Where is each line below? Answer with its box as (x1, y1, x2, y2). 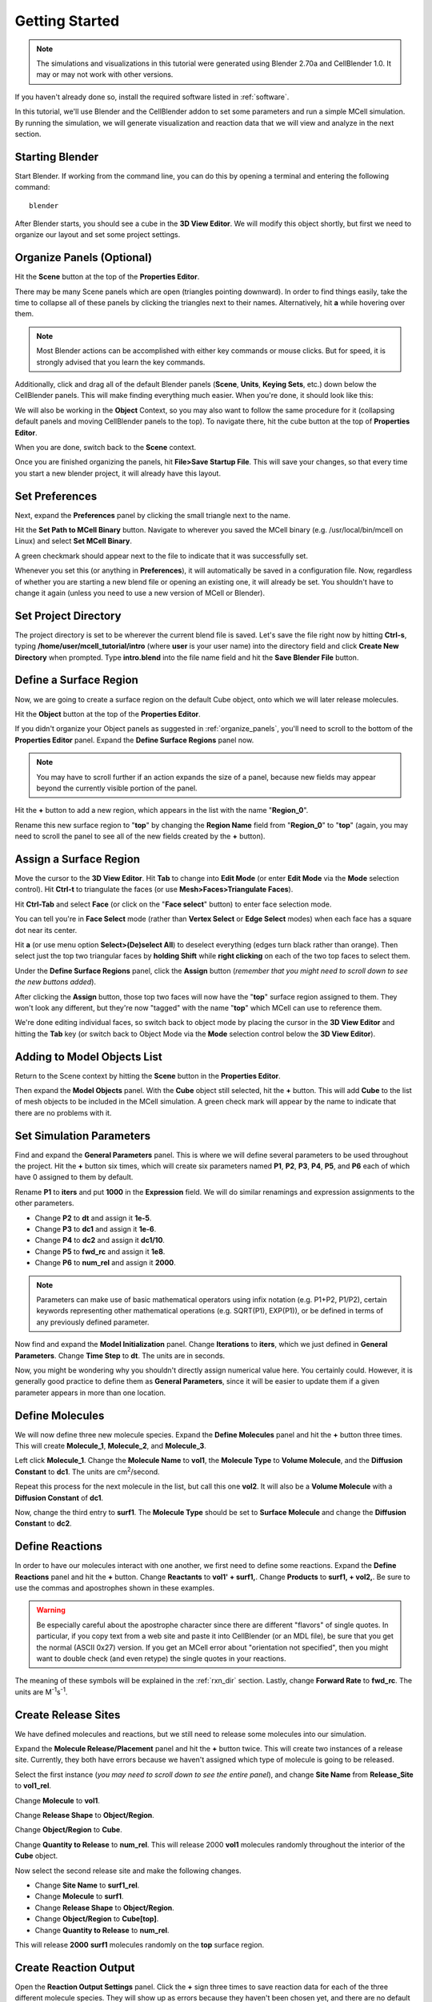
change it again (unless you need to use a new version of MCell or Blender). (14, 588, 266, 597)
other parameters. (14, 1198, 75, 1208)
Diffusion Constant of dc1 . (14, 1493, 104, 1502)
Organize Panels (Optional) (14, 251, 152, 264)
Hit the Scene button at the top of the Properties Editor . (14, 272, 200, 282)
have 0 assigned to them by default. (14, 1172, 134, 1182)
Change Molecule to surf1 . (34, 1891, 124, 1901)
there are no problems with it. (14, 1108, 112, 1117)
